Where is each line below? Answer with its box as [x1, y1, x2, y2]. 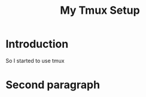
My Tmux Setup [60, 4, 140, 17]
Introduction [5, 37, 69, 51]
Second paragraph [5, 78, 100, 92]
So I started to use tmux [5, 57, 65, 64]
